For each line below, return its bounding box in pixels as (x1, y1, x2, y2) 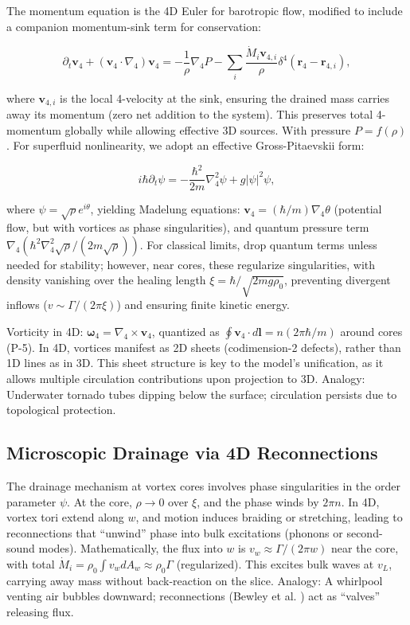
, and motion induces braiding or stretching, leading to (135, 509, 403, 525)
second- (346, 524, 383, 541)
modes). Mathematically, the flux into (38, 540, 223, 557)
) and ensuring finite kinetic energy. (116, 296, 290, 313)
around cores (340, 322, 403, 339)
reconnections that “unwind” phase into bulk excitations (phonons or (6, 524, 343, 541)
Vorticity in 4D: (6, 322, 84, 339)
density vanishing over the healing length (6, 271, 206, 288)
